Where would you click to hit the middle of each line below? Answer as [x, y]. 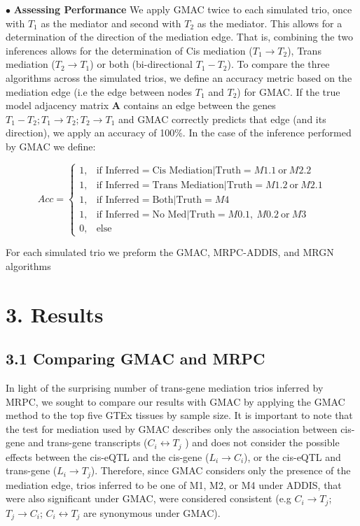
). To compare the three [278, 64]
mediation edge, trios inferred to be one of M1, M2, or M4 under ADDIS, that [174, 484]
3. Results [55, 314]
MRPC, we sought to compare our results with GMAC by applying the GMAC [175, 401]
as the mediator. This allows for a [270, 23]
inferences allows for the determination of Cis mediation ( [129, 50]
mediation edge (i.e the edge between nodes [99, 91]
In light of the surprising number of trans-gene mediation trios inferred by [165, 387]
